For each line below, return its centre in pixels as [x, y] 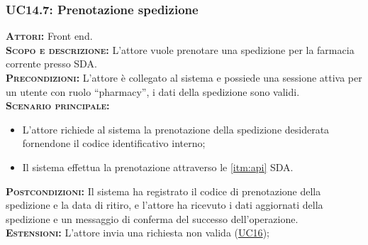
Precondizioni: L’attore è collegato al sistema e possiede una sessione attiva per [184, 77]
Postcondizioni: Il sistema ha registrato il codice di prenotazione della [163, 191]
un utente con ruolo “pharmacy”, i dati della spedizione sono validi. [153, 91]
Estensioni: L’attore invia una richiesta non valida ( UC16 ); [138, 233]
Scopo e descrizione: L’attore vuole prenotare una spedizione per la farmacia [180, 49]
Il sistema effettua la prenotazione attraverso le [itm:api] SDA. [158, 167]
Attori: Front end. [49, 36]
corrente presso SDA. [51, 64]
